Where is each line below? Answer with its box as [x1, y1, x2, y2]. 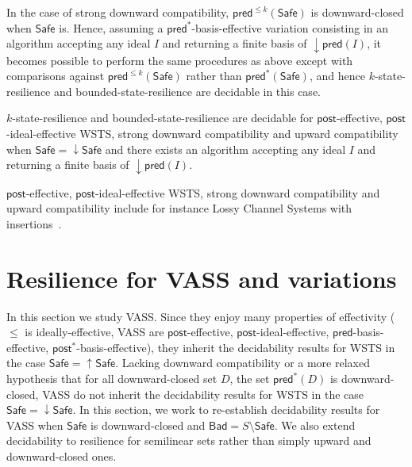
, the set [229, 370, 270, 387]
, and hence [309, 67, 365, 84]
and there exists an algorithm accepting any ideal [105, 140, 346, 157]
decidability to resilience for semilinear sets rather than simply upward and [6, 432, 372, 449]
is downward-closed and [90, 416, 206, 433]
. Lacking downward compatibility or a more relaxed [115, 354, 370, 371]
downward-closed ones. [6, 448, 117, 464]
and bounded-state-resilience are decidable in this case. [53, 82, 321, 99]
